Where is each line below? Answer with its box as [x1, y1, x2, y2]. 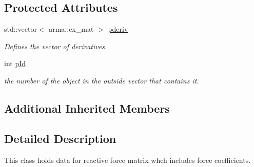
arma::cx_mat [49, 24, 94, 34]
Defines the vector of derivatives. [4, 40, 107, 51]
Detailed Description [4, 130, 116, 146]
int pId [4, 58, 26, 69]
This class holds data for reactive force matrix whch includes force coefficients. [4, 154, 251, 165]
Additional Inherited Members [4, 100, 170, 116]
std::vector [4, 24, 37, 34]
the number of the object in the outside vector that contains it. [4, 75, 199, 86]
